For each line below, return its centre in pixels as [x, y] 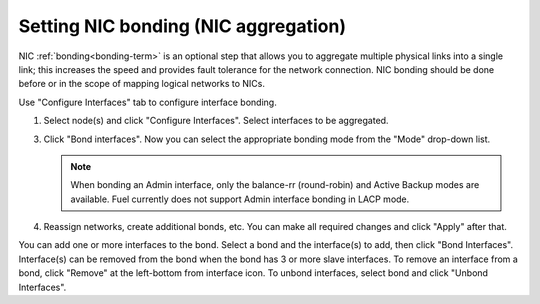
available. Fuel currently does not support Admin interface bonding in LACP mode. [240, 199]
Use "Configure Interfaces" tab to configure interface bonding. [147, 102]
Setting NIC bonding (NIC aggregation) [182, 26]
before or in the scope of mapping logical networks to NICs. [141, 84]
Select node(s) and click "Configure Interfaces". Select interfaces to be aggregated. [216, 121]
